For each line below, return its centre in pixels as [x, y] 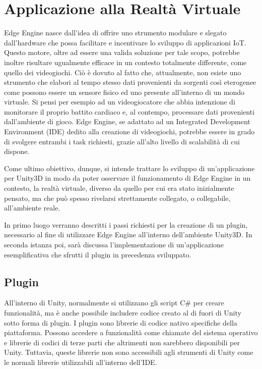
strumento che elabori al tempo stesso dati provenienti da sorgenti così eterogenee [130, 82]
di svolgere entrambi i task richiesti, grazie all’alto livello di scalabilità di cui [122, 141]
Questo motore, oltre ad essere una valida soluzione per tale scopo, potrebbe [122, 52]
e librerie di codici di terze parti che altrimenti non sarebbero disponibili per [122, 342]
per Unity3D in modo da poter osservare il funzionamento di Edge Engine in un [127, 178]
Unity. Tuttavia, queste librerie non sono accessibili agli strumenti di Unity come [129, 352]
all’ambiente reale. [32, 208]
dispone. [17, 151]
